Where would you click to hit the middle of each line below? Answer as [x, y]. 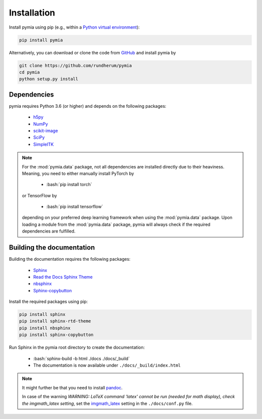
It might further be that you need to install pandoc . [72, 387]
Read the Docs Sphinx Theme [63, 277]
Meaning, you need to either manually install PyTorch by [78, 173]
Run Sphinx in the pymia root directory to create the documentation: [77, 348]
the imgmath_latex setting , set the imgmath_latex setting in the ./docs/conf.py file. [107, 403]
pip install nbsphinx [45, 328]
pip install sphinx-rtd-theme [55, 321]
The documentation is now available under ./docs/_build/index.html [107, 365]
